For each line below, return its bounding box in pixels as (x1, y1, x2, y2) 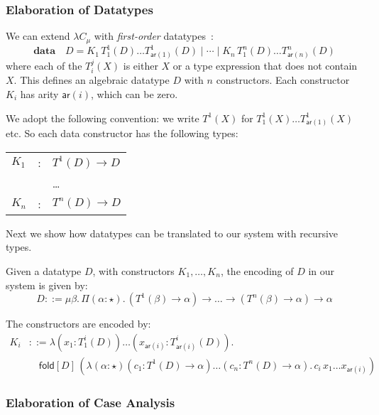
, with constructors (92, 264, 175, 279)
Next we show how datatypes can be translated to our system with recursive (6, 225, 339, 240)
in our (308, 264, 335, 279)
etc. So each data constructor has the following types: (6, 126, 238, 141)
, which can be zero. (91, 86, 178, 101)
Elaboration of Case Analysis (6, 393, 175, 411)
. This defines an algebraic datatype (13, 72, 170, 87)
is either (123, 58, 158, 72)
